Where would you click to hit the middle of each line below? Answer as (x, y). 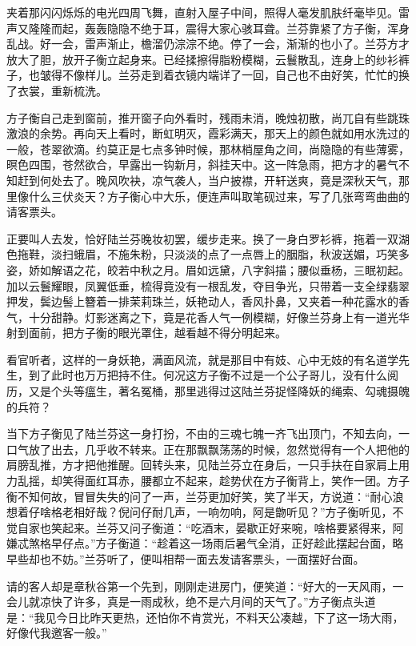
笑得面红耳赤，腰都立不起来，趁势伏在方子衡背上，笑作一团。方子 (236, 481)
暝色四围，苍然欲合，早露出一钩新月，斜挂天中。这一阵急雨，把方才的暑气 (202, 165)
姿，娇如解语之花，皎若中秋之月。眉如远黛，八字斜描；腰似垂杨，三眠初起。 (208, 269)
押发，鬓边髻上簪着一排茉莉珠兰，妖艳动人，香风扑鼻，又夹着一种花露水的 (202, 301)
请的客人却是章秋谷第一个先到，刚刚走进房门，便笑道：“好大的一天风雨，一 (205, 586)
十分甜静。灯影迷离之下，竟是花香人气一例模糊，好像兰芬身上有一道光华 (219, 317)
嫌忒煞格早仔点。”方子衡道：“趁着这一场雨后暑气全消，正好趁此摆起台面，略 (205, 543)
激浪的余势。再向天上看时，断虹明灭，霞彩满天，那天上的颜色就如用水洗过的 (208, 133)
